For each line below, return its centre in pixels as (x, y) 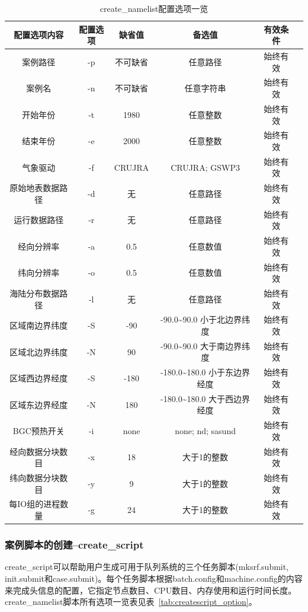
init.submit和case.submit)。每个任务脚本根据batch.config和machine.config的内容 (154, 578)
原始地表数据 (35, 188)
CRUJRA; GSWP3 (205, 167)
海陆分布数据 (35, 293)
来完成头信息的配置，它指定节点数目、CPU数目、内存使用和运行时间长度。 (151, 590)
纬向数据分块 (35, 478)
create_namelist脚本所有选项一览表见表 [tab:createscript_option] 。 (131, 602)
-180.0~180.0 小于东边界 (205, 372)
